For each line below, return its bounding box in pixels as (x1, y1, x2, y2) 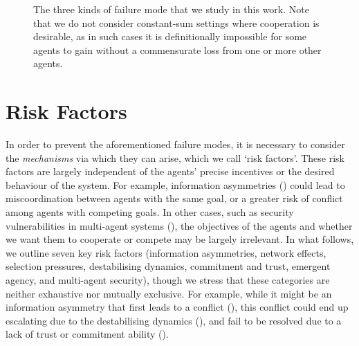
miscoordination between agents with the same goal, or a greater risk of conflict (6, 191, 343, 206)
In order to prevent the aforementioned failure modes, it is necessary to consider (6, 137, 346, 152)
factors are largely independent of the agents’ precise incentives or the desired (6, 164, 335, 179)
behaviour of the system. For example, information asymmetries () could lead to (6, 177, 345, 192)
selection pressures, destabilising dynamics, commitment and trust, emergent (6, 259, 331, 273)
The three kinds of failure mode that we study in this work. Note (33, 2, 309, 16)
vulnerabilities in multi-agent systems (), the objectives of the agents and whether (6, 218, 353, 233)
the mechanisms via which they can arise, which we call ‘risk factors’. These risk (6, 150, 344, 165)
